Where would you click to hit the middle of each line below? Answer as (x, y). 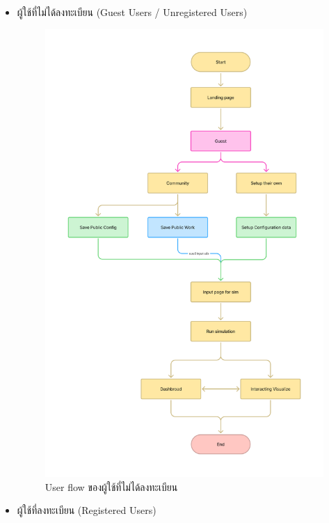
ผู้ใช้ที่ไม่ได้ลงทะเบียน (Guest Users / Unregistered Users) (132, 12)
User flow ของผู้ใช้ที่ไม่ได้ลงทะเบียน (111, 486)
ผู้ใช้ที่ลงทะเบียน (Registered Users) (87, 510)
